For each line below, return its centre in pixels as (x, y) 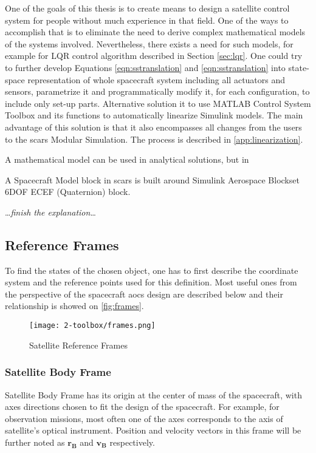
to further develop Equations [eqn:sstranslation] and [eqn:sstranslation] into (145, 67)
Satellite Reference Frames (78, 345)
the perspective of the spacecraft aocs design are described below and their (144, 294)
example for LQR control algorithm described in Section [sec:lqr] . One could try (154, 56)
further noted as (35, 442)
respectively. (132, 442)
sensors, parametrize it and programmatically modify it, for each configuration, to (157, 91)
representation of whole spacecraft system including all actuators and (156, 79)
